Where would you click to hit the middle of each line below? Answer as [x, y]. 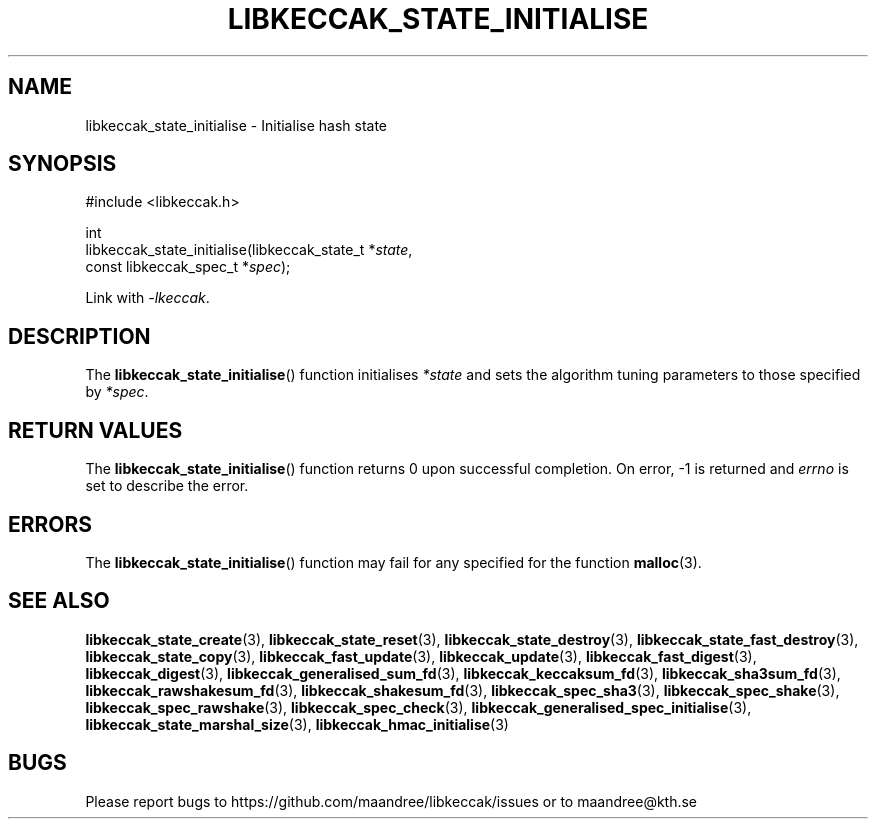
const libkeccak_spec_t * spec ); [188, 267]
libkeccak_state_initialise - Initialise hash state [236, 125]
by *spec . [117, 392]
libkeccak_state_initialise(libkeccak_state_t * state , [249, 250]
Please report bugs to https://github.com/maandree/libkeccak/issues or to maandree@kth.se [391, 801]
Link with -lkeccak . [147, 298]
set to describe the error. [167, 486]
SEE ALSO [59, 601]
